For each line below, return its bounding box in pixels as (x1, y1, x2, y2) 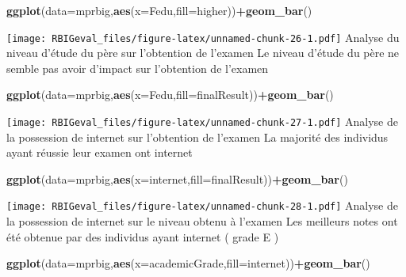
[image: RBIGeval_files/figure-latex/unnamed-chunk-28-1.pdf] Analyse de (6, 197, 398, 214)
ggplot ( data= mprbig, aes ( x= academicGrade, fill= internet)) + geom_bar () (6, 255, 370, 271)
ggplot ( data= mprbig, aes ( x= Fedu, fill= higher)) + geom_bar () (6, 2, 312, 18)
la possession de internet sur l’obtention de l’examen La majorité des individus (6, 128, 389, 145)
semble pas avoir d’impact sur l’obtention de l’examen (6, 59, 269, 76)
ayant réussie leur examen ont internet (6, 144, 193, 161)
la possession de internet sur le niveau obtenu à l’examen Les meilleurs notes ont (6, 213, 398, 230)
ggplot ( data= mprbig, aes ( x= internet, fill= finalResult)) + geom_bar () (6, 170, 348, 187)
